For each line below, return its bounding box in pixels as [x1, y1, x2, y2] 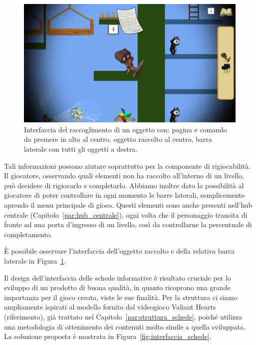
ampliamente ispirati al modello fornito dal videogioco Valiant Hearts [4, 302, 216, 312]
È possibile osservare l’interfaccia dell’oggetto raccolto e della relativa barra [4, 246, 235, 256]
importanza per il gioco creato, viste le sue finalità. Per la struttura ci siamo [4, 292, 238, 302]
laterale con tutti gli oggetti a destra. [24, 144, 138, 154]
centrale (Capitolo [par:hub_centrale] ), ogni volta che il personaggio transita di [4, 209, 248, 220]
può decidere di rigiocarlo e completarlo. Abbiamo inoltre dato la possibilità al [4, 180, 244, 190]
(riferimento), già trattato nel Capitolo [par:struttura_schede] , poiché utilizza [4, 311, 243, 322]
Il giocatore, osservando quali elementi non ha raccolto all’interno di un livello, [4, 170, 244, 181]
